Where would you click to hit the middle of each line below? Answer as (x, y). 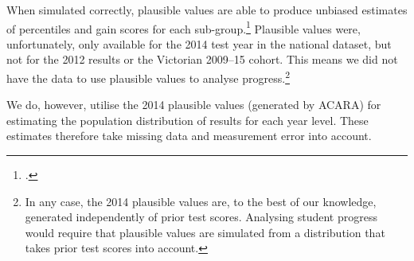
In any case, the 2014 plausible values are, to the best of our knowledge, (201, 201)
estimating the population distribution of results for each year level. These (187, 120)
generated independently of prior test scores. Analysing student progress (201, 217)
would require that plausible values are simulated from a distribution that (205, 232)
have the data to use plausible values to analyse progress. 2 (148, 77)
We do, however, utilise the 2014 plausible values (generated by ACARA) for (194, 105)
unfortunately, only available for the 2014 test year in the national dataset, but (199, 43)
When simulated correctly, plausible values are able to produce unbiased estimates (207, 10)
